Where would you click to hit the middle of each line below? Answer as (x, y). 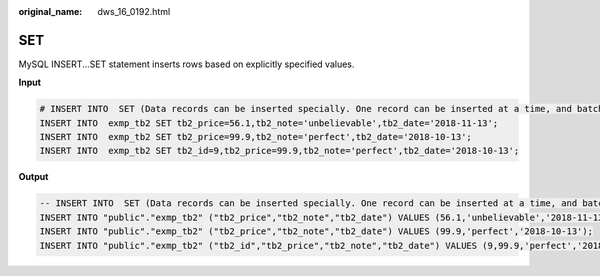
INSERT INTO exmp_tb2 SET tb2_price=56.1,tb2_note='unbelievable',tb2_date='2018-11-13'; (269, 123)
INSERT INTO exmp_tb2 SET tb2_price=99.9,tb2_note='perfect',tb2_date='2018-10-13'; (255, 137)
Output (33, 177)
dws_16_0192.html (134, 11)
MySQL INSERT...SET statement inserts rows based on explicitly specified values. (186, 64)
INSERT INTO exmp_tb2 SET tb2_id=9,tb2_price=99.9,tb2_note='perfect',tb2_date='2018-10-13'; (279, 151)
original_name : (50, 11)
